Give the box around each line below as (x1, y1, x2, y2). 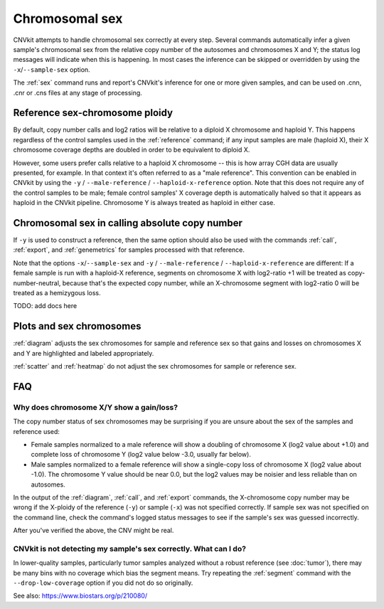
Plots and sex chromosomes (13, 320, 142, 332)
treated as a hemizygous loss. (13, 289, 101, 297)
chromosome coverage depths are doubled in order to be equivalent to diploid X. (13, 146, 250, 154)
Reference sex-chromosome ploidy (13, 107, 174, 119)
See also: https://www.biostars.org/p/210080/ (13, 591, 148, 600)
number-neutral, (13, 278, 61, 287)
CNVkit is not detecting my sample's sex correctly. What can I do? (13, 544, 247, 554)
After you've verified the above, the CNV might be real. (13, 526, 174, 535)
